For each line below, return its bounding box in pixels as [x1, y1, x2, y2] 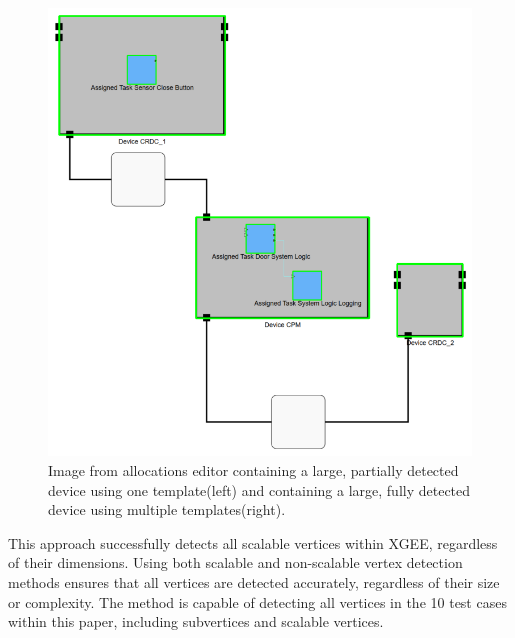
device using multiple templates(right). [48, 499, 286, 520]
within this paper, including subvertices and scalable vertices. [8, 611, 384, 632]
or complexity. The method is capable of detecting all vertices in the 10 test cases [8, 591, 507, 612]
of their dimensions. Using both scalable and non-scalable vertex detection [8, 552, 463, 573]
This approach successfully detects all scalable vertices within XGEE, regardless [8, 532, 498, 553]
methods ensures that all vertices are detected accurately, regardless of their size [8, 571, 500, 592]
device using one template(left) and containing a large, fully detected [48, 479, 471, 500]
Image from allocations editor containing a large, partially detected [48, 460, 459, 480]
